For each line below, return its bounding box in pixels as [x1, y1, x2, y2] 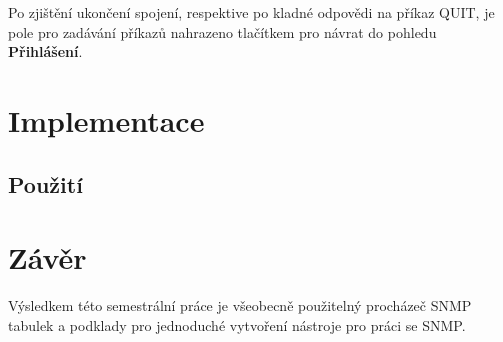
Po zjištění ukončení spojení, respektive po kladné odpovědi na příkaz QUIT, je [8, 2, 495, 22]
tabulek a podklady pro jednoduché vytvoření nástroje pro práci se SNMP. [8, 314, 466, 335]
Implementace [8, 99, 205, 140]
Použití [8, 168, 83, 199]
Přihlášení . [8, 41, 83, 62]
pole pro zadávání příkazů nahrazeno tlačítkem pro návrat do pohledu [8, 21, 437, 42]
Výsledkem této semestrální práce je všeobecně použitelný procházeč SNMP [8, 295, 472, 316]
